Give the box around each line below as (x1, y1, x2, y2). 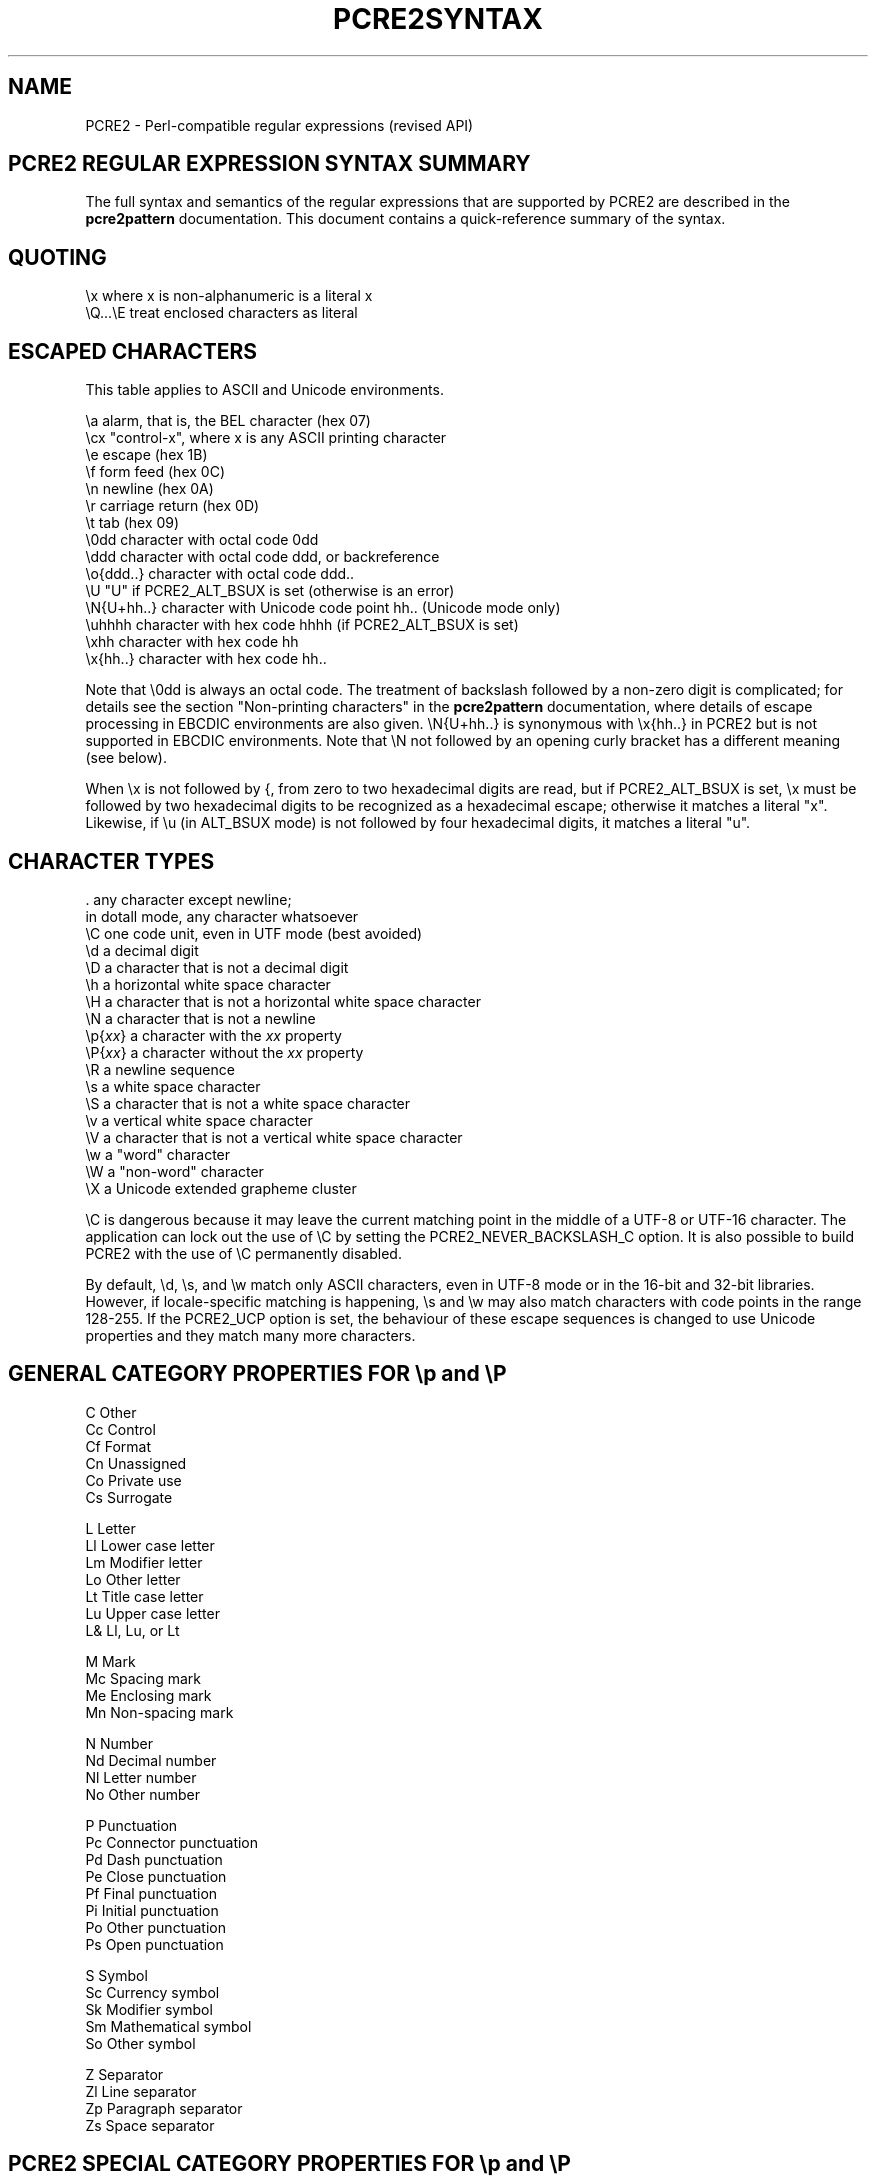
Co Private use (85, 1471, 182, 1489)
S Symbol (85, 1966, 148, 1984)
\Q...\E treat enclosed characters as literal (85, 304, 358, 322)
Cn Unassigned (85, 1454, 187, 1472)
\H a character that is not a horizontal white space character (85, 992, 481, 1010)
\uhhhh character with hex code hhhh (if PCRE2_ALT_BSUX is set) (85, 616, 519, 634)
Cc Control (85, 1420, 156, 1438)
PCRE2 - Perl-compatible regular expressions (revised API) (85, 116, 474, 134)
